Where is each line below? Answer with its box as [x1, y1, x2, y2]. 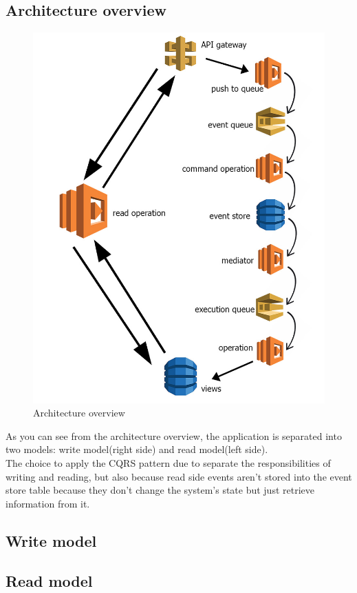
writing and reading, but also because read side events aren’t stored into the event [6, 469, 352, 483]
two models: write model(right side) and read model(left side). [6, 442, 268, 456]
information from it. [6, 496, 90, 510]
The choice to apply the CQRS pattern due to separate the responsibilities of [6, 455, 331, 470]
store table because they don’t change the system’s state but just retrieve [6, 483, 314, 497]
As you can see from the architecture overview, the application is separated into [6, 428, 342, 443]
